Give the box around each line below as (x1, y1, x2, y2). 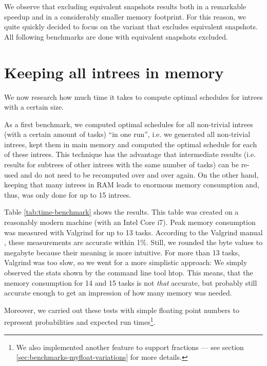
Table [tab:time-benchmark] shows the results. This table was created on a (4, 206, 239, 217)
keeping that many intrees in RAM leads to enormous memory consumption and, (4, 179, 259, 190)
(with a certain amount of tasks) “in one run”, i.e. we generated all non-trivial (4, 129, 251, 140)
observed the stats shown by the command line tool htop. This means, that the (4, 267, 253, 277)
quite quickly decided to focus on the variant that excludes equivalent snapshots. (4, 21, 258, 32)
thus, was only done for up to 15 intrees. (4, 189, 131, 200)
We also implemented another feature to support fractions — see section (16, 341, 244, 352)
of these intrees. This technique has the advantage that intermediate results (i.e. (4, 149, 256, 160)
